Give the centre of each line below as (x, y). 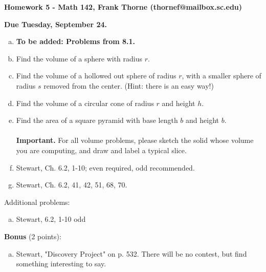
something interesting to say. (61, 264)
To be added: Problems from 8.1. (76, 41)
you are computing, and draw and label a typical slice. (101, 150)
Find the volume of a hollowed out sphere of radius (96, 76)
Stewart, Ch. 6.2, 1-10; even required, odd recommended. (105, 167)
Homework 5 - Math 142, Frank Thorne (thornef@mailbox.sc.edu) (123, 7)
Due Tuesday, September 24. (56, 24)
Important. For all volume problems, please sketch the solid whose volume (135, 140)
